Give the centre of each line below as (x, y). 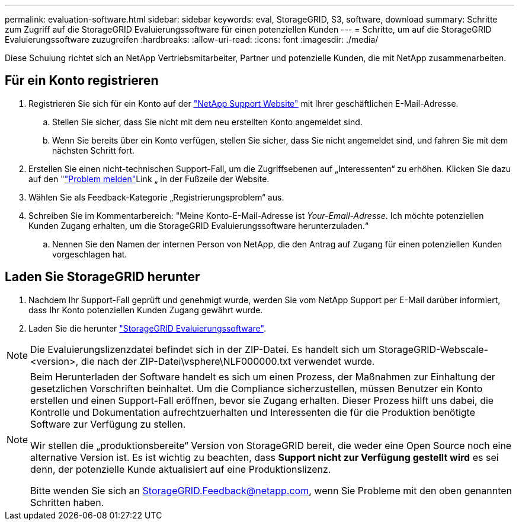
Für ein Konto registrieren (82, 81)
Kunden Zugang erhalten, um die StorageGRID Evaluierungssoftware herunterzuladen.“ (198, 225)
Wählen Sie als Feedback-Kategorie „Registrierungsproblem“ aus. (156, 197)
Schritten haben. (67, 502)
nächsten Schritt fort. (94, 150)
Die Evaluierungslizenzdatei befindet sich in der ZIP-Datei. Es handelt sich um (203, 349)
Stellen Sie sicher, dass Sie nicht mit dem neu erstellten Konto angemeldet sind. (207, 122)
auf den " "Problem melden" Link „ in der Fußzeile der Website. (149, 179)
